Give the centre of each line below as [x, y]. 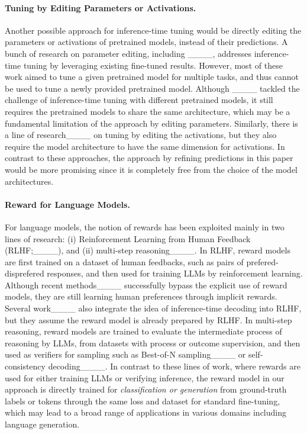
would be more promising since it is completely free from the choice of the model [151, 169]
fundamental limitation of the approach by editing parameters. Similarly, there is [151, 123]
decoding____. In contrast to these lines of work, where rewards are [174, 366]
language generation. [42, 424]
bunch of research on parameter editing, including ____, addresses [128, 53]
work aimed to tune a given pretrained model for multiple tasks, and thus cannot [152, 77]
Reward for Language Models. [67, 204]
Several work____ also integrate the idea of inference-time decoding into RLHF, [153, 308]
